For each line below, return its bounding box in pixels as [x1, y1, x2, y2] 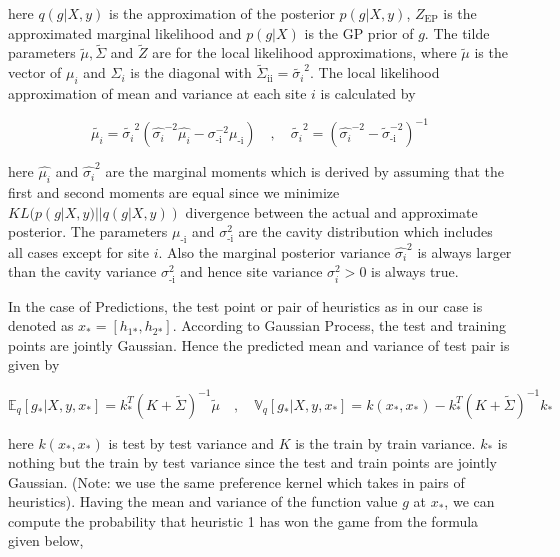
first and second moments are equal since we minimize [8, 181, 340, 202]
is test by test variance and [108, 432, 274, 453]
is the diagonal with [130, 62, 252, 83]
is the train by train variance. [295, 432, 476, 453]
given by [8, 354, 60, 375]
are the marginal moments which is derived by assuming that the [105, 161, 505, 182]
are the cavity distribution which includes [238, 221, 493, 242]
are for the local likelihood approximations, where [152, 42, 457, 63]
